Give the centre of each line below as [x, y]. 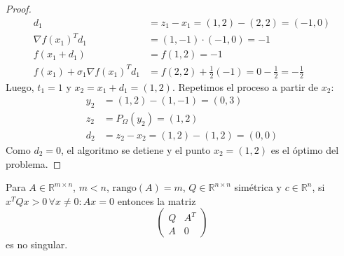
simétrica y [258, 187]
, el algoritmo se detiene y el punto [136, 150]
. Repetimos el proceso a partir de [245, 86]
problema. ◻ [34, 163]
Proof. [19, 8]
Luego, [20, 86]
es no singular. [37, 244]
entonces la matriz [157, 200]
